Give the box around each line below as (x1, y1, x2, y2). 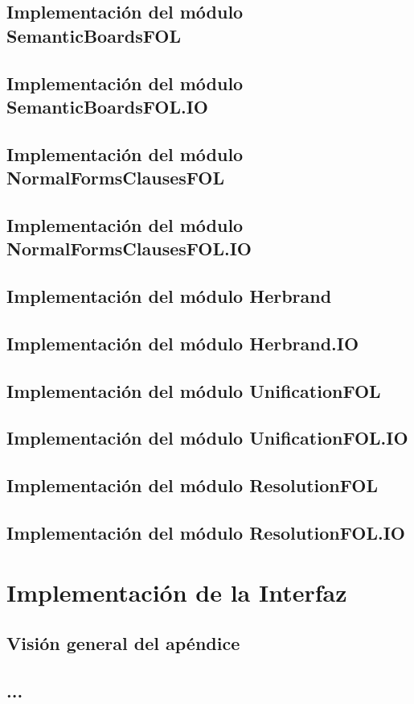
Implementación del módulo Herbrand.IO (6, 330, 359, 355)
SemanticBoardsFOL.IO (6, 93, 209, 118)
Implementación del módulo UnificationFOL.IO (6, 425, 408, 450)
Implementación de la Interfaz (6, 575, 347, 608)
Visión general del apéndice (6, 631, 240, 656)
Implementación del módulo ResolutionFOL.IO (6, 520, 405, 545)
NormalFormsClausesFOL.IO (6, 236, 252, 261)
